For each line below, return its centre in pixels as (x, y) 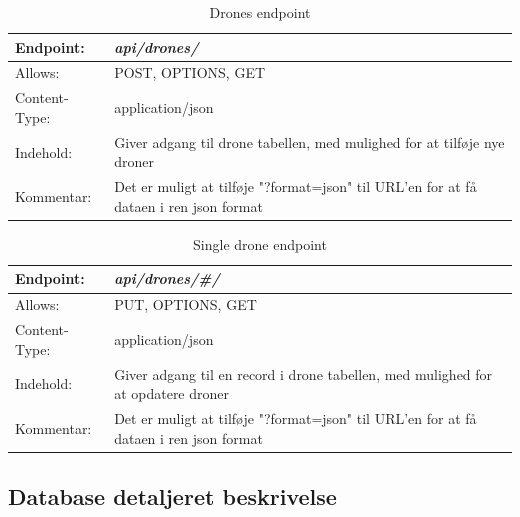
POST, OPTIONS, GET (190, 72)
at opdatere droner (172, 393)
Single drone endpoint (260, 243)
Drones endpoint (260, 12)
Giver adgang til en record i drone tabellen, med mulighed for (303, 373)
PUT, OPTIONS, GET (185, 304)
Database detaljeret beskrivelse (172, 496)
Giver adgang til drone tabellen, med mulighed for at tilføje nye (309, 141)
